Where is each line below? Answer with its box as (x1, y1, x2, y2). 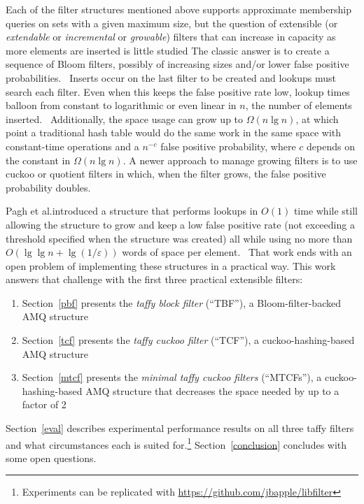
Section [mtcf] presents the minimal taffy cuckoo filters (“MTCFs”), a (22, 370, 322, 384)
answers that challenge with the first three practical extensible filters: (6, 272, 303, 287)
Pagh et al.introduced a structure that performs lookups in (6, 203, 258, 218)
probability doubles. (6, 180, 91, 194)
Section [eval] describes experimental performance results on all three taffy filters (6, 421, 354, 435)
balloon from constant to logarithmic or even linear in (6, 98, 237, 113)
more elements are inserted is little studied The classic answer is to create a (6, 43, 330, 57)
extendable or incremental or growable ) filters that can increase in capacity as (6, 29, 336, 44)
